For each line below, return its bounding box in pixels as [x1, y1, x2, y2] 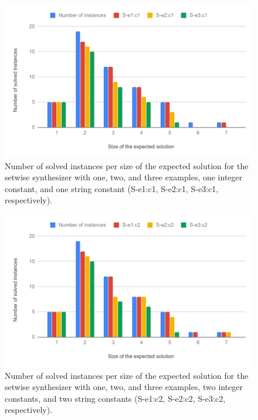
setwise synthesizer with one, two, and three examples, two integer [5, 381, 243, 393]
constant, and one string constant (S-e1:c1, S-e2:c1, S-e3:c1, [5, 182, 219, 194]
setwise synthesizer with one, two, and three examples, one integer [5, 171, 243, 183]
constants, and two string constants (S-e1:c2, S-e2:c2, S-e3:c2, [5, 392, 226, 404]
